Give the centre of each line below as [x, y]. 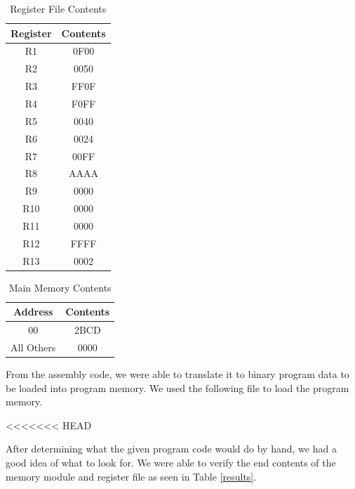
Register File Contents [58, 8]
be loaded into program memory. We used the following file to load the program [177, 387]
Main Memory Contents [60, 287]
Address [33, 312]
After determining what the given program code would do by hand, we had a [171, 449]
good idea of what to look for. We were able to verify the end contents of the [171, 462]
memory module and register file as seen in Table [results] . [131, 476]
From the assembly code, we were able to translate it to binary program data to [177, 374]
